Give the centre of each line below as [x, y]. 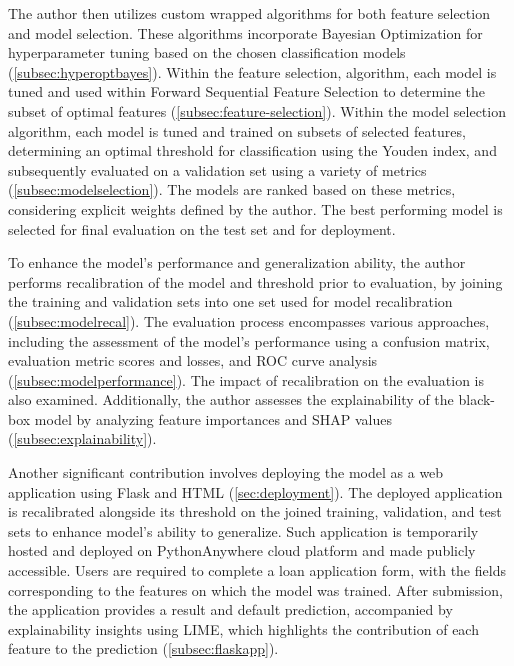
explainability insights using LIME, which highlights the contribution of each [243, 628]
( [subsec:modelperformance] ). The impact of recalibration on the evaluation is [246, 379]
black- [477, 399]
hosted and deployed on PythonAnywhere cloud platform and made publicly [242, 550]
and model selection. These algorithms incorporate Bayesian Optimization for [245, 32]
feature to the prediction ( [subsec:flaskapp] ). [143, 648]
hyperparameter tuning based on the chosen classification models [207, 52]
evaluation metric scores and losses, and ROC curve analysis [193, 360]
